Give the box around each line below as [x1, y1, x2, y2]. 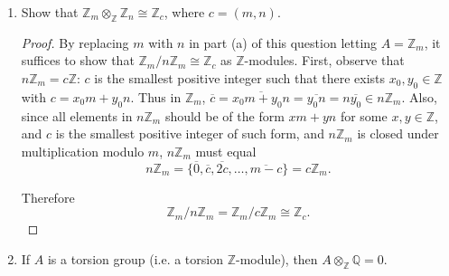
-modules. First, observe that [244, 51, 405, 70]
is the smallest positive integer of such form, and [55, 124, 324, 143]
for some [340, 106, 388, 125]
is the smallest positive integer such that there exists [94, 68, 386, 87]
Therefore [21, 187, 75, 206]
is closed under [357, 124, 439, 143]
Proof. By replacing [21, 33, 129, 52]
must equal [195, 141, 257, 160]
